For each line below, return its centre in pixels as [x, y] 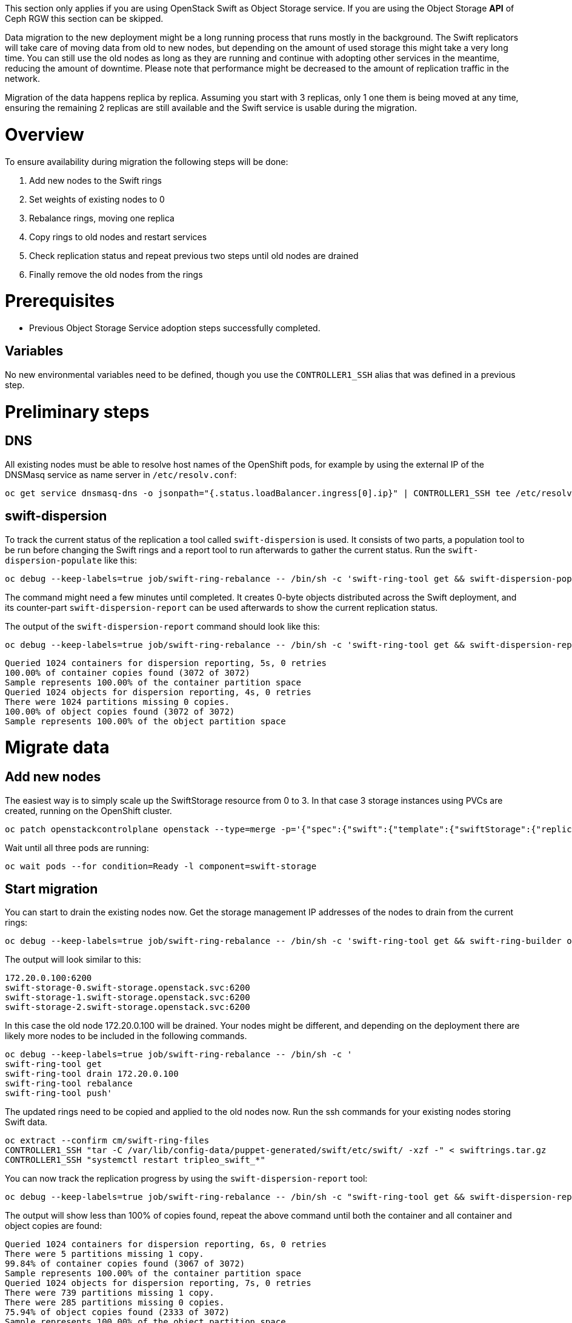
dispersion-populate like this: [71, 560]
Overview [45, 134]
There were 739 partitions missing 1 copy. [110, 1293]
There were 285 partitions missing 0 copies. [115, 1303]
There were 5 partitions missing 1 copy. [105, 1254]
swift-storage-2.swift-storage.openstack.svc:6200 [128, 1007]
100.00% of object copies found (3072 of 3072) [120, 711]
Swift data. [26, 1122]
